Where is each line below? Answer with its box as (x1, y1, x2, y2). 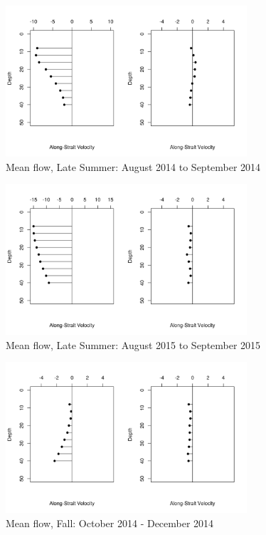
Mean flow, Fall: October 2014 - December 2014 (6, 515, 214, 530)
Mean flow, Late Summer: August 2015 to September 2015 (6, 337, 261, 352)
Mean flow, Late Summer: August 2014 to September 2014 (6, 159, 261, 174)
